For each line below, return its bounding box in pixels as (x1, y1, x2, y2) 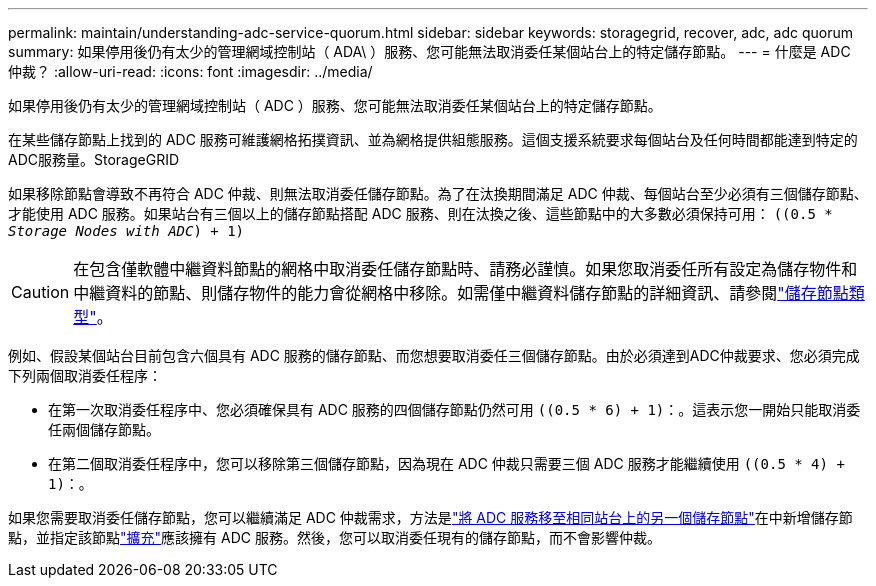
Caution (11, 282, 70, 302)
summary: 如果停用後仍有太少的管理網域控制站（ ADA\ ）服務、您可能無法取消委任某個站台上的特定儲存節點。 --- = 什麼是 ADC (8, 43, 851, 60)
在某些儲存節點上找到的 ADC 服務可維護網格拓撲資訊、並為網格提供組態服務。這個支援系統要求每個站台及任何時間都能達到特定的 (8, 131, 858, 148)
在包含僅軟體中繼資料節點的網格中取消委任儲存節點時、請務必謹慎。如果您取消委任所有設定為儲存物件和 (73, 259, 858, 279)
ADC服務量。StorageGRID (8, 151, 180, 168)
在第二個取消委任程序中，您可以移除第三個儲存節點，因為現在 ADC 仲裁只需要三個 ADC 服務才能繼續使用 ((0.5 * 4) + (48, 455, 845, 472)
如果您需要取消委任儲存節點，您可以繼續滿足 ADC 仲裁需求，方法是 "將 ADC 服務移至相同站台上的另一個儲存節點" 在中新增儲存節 (8, 509, 853, 526)
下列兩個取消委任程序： (8, 367, 162, 384)
